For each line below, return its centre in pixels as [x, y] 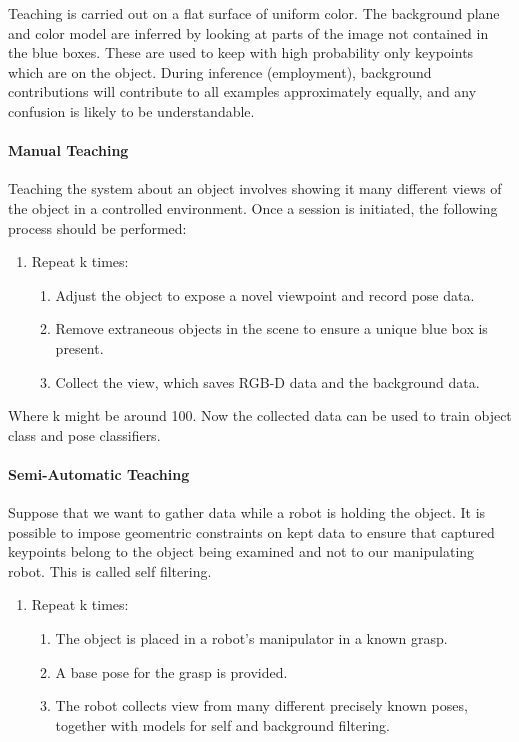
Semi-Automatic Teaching [99, 473]
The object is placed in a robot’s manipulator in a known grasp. [251, 638]
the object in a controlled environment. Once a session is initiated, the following [253, 207]
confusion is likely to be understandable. [131, 110]
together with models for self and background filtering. [222, 724]
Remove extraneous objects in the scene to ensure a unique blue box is [271, 328]
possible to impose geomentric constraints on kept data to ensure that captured [251, 531]
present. [79, 347]
